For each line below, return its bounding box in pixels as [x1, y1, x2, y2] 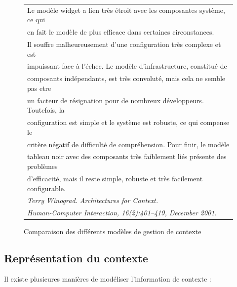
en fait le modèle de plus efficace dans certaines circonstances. [27, 27, 214, 37]
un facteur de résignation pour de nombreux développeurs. [27, 95, 204, 105]
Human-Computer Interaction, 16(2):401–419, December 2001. [27, 207, 217, 218]
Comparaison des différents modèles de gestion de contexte [24, 226, 201, 237]
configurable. [27, 183, 66, 193]
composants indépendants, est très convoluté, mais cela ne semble [27, 73, 226, 83]
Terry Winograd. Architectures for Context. [27, 195, 158, 205]
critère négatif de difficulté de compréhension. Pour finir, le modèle [27, 139, 230, 149]
